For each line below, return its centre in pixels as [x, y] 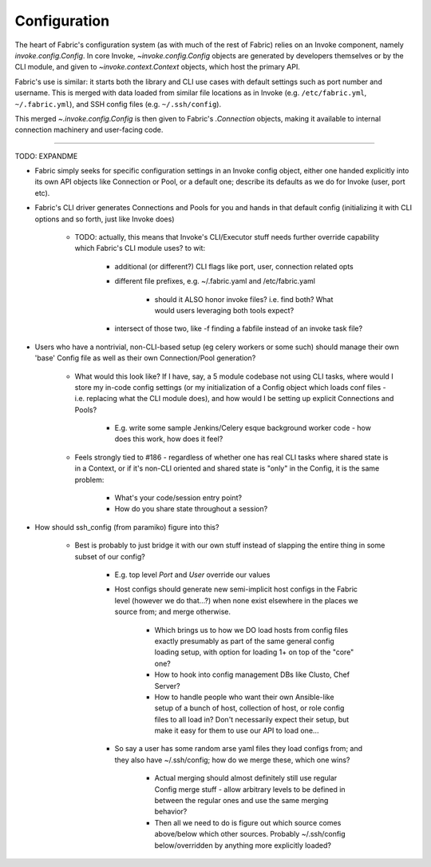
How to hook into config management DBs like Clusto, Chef [252, 674]
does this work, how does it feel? [169, 439]
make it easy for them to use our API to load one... [237, 730]
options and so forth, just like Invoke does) [105, 219]
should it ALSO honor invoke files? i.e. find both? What [244, 299]
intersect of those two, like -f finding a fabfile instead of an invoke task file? [239, 328]
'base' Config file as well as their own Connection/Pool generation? [145, 358]
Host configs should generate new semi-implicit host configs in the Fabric [236, 589]
